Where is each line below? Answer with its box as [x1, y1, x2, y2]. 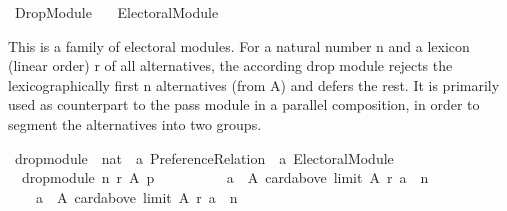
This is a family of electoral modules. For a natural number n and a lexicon [8, 35, 470, 56]
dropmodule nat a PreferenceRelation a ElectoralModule [14, 147, 394, 168]
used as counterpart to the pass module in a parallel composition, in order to [8, 94, 480, 115]
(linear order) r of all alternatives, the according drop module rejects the [8, 55, 453, 76]
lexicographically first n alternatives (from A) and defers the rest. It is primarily [8, 74, 500, 95]
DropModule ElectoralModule [14, 2, 219, 22]
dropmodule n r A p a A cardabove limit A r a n [21, 167, 429, 188]
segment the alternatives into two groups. [8, 113, 262, 134]
